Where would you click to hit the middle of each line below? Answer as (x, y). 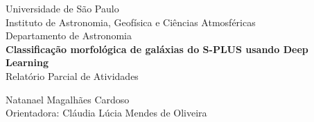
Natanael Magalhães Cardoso (68, 99)
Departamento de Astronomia (69, 35)
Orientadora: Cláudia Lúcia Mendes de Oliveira (106, 113)
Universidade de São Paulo (62, 8)
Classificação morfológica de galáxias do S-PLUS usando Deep (157, 49)
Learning (27, 62)
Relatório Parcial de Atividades (72, 75)
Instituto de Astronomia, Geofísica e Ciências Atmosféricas (131, 22)
